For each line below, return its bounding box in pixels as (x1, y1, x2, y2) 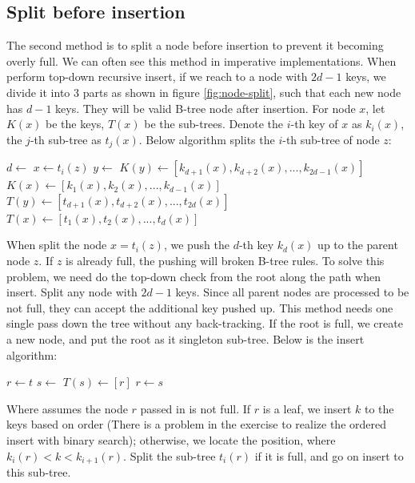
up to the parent (317, 236, 398, 253)
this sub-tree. (6, 463, 71, 480)
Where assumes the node (6, 400, 128, 417)
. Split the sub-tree (123, 447, 216, 464)
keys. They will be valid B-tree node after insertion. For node (55, 99, 356, 116)
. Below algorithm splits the (138, 131, 275, 147)
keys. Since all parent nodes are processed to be (175, 284, 409, 300)
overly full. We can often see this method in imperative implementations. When (6, 52, 397, 69)
